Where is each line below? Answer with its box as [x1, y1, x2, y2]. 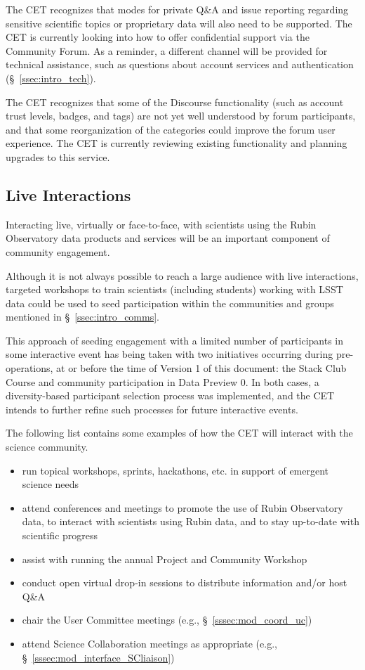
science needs [22, 477, 79, 491]
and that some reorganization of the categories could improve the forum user [6, 122, 336, 136]
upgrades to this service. [6, 149, 110, 164]
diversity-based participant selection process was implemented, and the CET [6, 388, 335, 403]
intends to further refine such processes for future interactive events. [6, 401, 298, 416]
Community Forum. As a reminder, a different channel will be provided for [6, 43, 328, 58]
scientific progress [22, 528, 98, 543]
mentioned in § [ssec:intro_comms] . [6, 309, 159, 324]
